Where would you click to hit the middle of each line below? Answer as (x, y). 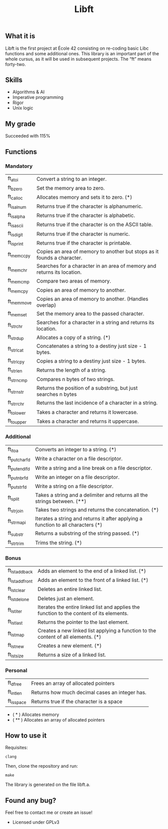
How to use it (26, 735)
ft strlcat (16, 349)
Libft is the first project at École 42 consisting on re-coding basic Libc (77, 48)
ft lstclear (17, 589)
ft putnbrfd (18, 477)
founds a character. (59, 258)
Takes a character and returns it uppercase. (88, 421)
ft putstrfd (17, 486)
